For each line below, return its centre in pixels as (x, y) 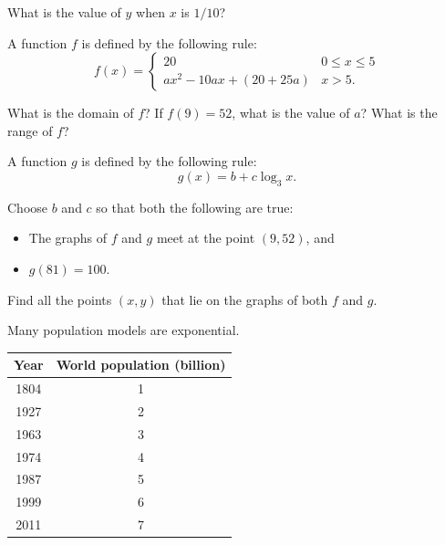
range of (30, 130)
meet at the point (206, 238)
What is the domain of (71, 113)
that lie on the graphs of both (245, 299)
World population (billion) (141, 365)
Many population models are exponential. (124, 330)
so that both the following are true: (195, 207)
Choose (28, 207)
